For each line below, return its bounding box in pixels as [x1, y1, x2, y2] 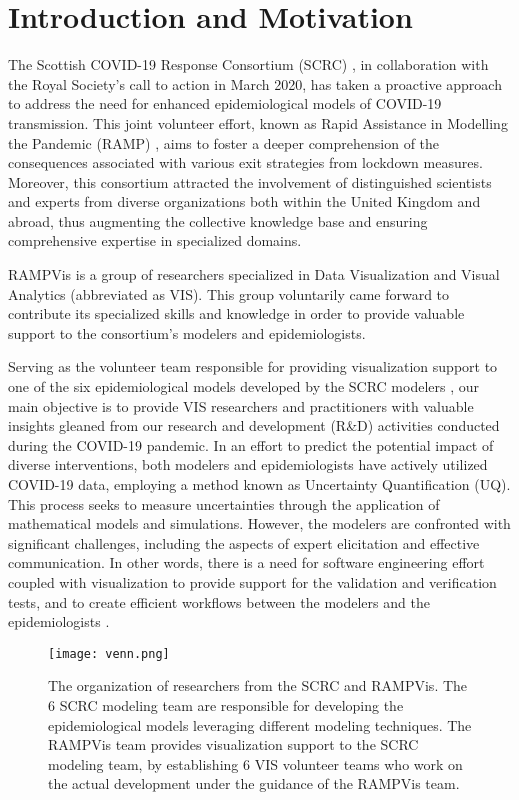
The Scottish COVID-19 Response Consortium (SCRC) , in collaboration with [8, 54, 489, 75]
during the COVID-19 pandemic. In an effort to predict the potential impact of [8, 434, 494, 455]
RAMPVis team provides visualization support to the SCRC [48, 734, 419, 755]
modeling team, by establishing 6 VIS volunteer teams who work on [48, 753, 463, 774]
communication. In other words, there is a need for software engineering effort [8, 552, 485, 573]
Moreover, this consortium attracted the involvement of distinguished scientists [8, 171, 492, 192]
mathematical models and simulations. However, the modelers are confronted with [8, 513, 511, 534]
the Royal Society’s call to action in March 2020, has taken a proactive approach [8, 73, 502, 94]
